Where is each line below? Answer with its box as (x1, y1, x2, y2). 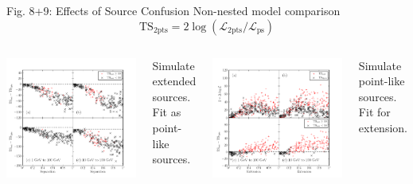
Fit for (358, 104, 391, 120)
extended (152, 72, 197, 89)
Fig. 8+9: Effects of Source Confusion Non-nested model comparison (6, 2, 341, 18)
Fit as (152, 104, 181, 120)
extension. (358, 119, 407, 135)
